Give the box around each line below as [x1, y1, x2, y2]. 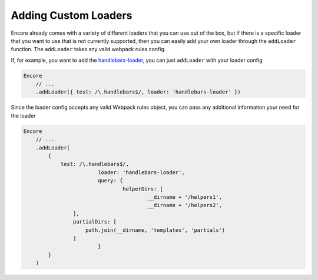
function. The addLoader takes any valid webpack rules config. [11, 46, 166, 53]
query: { [97, 177, 123, 184]
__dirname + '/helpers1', [147, 194, 223, 200]
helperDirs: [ [122, 185, 163, 192]
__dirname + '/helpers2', [147, 202, 223, 209]
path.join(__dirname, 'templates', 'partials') [85, 226, 226, 234]
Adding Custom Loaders [11, 9, 132, 22]
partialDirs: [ [72, 218, 117, 225]
